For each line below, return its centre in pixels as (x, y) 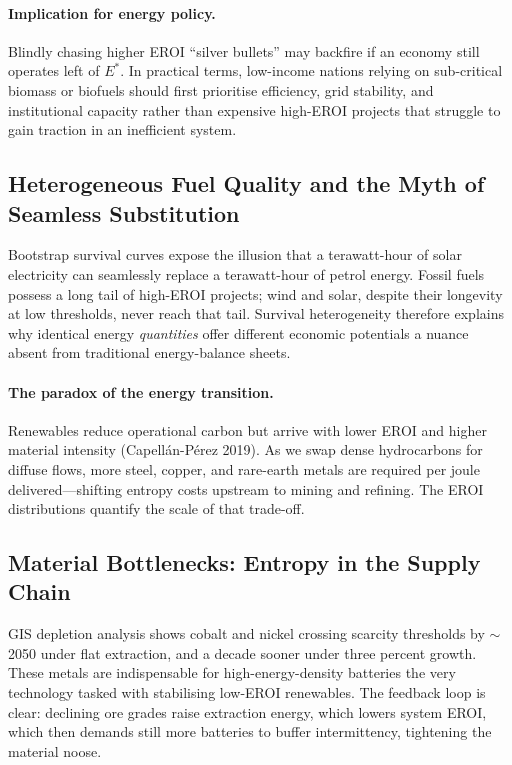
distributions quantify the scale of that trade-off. (156, 508)
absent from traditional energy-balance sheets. (149, 352)
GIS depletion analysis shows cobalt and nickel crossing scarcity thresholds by (246, 633)
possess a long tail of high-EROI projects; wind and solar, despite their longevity (255, 293)
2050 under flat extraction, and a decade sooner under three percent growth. (242, 652)
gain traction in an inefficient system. (122, 129)
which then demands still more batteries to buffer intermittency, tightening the (250, 731)
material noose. (55, 750)
